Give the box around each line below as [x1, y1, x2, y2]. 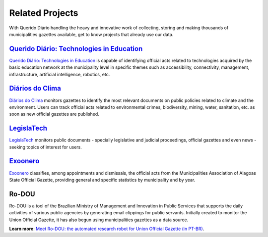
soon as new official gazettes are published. [9, 111, 99, 117]
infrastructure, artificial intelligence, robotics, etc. [9, 71, 110, 77]
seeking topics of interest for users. [9, 144, 82, 150]
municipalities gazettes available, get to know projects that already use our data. [9, 31, 174, 37]
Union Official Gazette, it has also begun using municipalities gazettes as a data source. [9, 217, 189, 223]
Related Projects [9, 7, 79, 18]
